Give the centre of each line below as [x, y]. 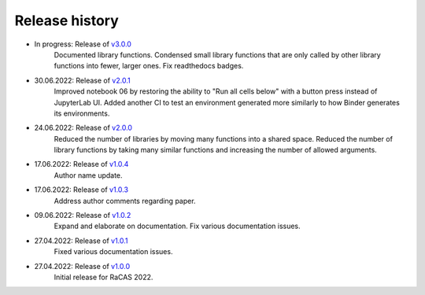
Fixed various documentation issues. [113, 252]
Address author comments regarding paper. [125, 201]
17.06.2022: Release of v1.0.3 [81, 190]
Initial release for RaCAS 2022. [103, 277]
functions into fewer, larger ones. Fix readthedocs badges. [149, 66]
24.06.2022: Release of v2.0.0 [83, 128]
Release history [67, 20]
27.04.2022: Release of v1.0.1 [81, 241]
